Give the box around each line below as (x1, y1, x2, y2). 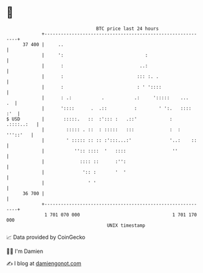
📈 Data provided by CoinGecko (6, 233, 86, 241)
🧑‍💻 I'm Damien (6, 247, 44, 255)
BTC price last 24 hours (96, 26, 159, 32)
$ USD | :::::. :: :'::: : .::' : (6, 116, 173, 122)
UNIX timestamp (106, 222, 146, 229)
